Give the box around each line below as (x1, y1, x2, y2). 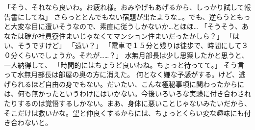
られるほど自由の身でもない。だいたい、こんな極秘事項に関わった (10, 78, 224, 89)
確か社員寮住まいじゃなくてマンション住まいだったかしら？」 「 (24, 30, 233, 41)
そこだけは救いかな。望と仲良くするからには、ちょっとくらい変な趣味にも (4, 107, 244, 118)
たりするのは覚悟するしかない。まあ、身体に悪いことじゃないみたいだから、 (4, 98, 251, 108)
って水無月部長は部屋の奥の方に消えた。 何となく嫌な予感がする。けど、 (4, 69, 239, 79)
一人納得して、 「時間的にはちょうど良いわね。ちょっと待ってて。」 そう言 (4, 59, 245, 70)
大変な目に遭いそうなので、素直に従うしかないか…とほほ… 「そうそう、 (10, 21, 242, 31)
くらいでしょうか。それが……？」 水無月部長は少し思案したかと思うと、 (17, 50, 249, 60)
